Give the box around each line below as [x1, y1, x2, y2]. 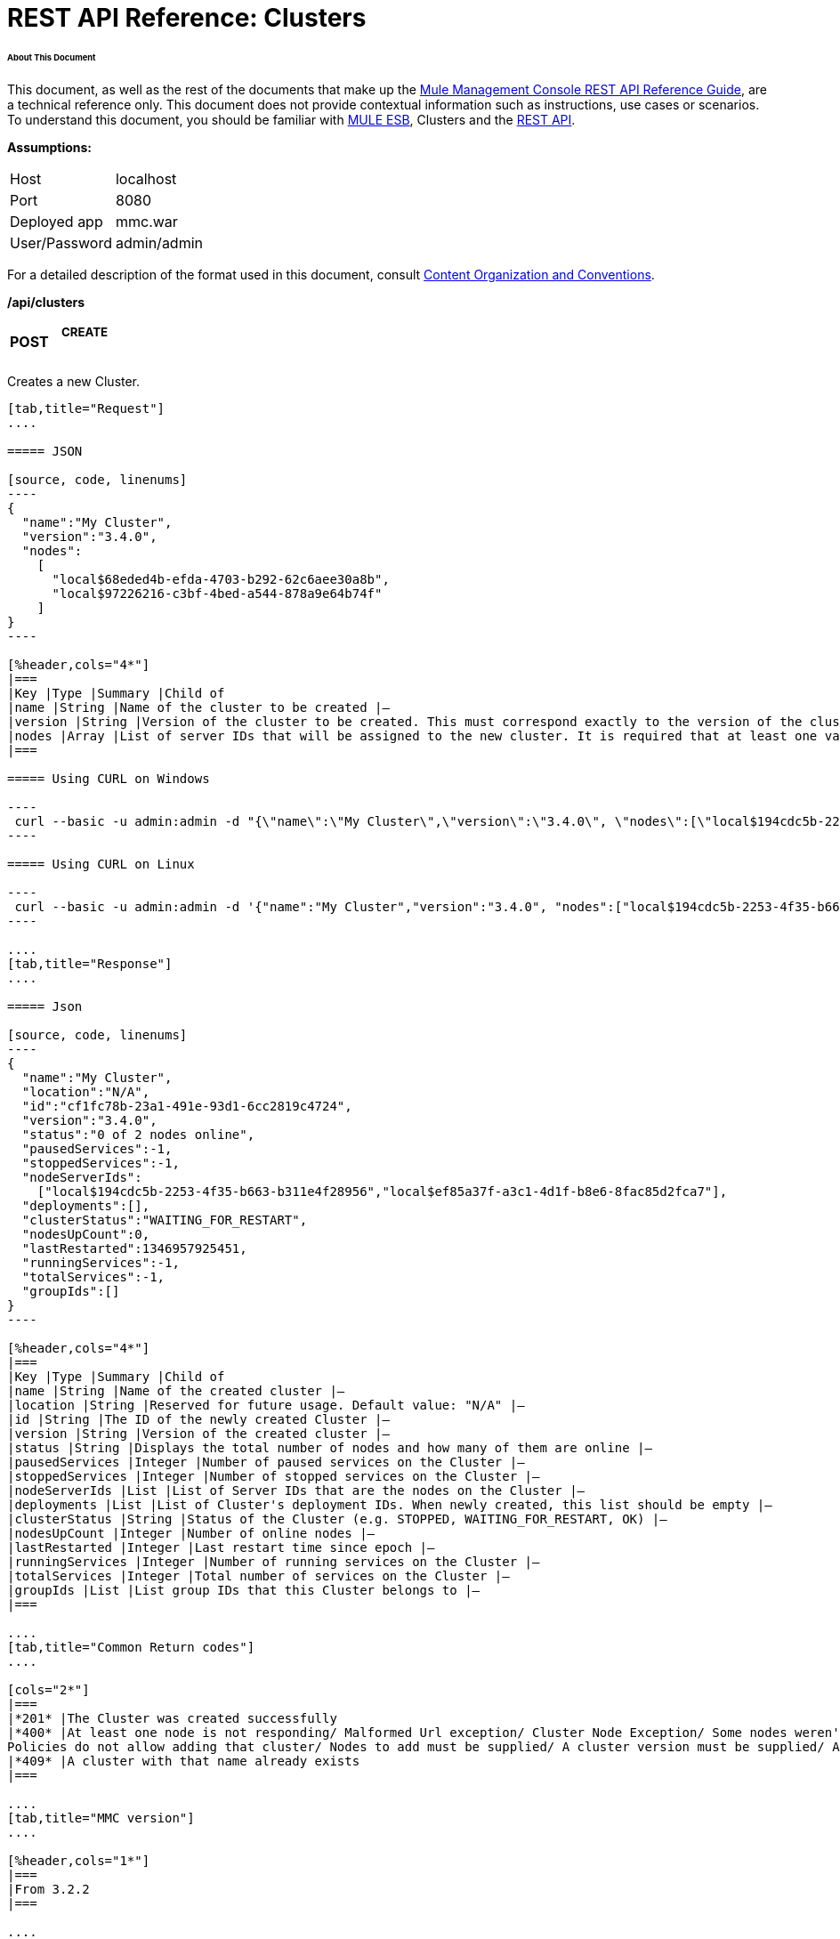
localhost [115, 169, 177, 188]
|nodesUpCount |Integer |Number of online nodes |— [7, 1525, 376, 1540]
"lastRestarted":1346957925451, [21, 1240, 247, 1256]
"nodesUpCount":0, [21, 1226, 150, 1241]
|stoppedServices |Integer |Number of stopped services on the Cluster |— [7, 1468, 540, 1483]
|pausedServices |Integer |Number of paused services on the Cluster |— [7, 1454, 525, 1469]
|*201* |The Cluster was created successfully [7, 1710, 337, 1725]
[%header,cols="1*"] [7, 1853, 150, 1868]
